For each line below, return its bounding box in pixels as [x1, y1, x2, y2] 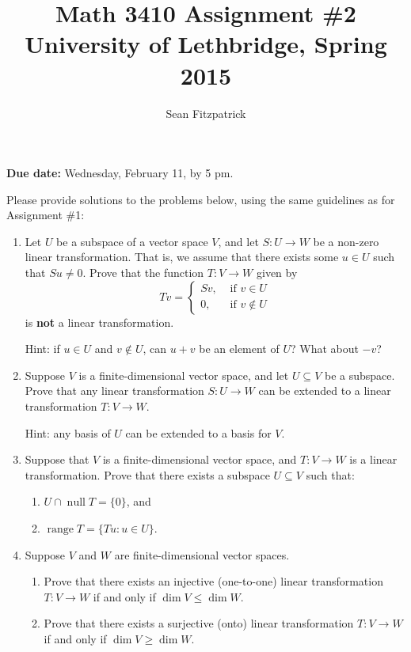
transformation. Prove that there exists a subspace [25, 466, 270, 483]
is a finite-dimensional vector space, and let [78, 366, 289, 383]
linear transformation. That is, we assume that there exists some [25, 248, 339, 265]
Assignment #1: [6, 207, 85, 223]
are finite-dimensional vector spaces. [114, 546, 290, 563]
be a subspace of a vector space [56, 233, 208, 249]
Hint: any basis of [25, 424, 111, 441]
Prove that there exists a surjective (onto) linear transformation [44, 615, 354, 631]
